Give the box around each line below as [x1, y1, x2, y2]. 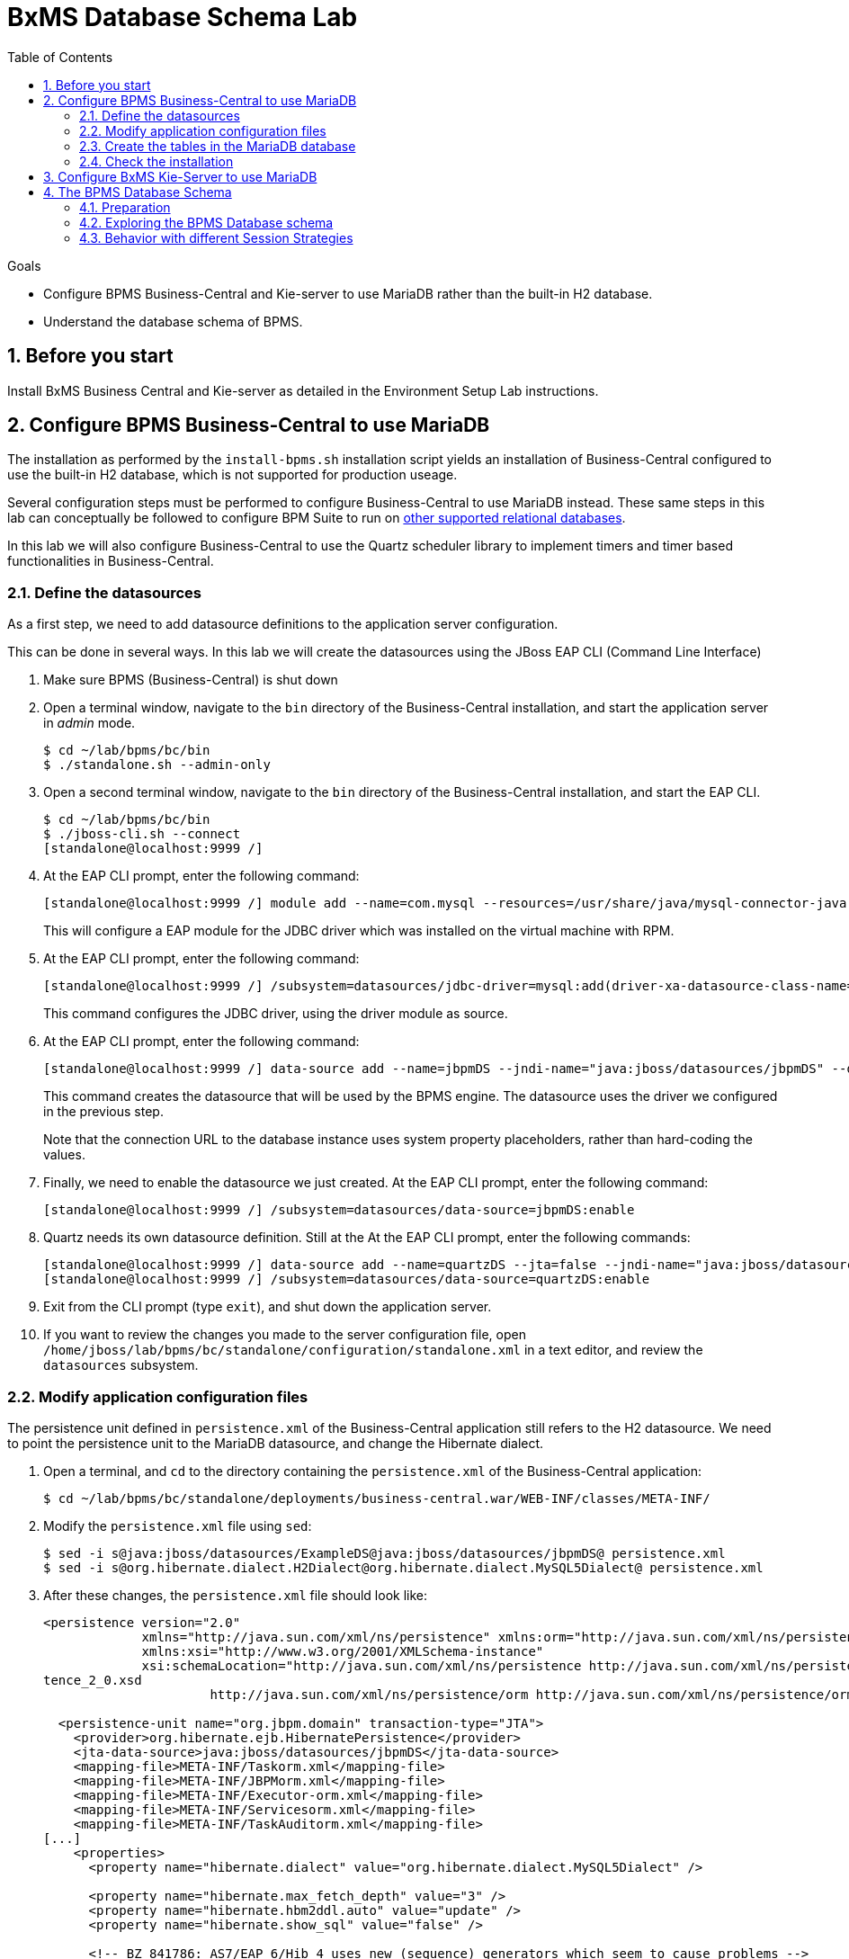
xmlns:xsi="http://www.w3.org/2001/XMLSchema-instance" [141, 1643, 544, 1659]
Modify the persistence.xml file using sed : [43, 1517, 312, 1534]
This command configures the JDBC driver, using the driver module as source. [43, 1006, 508, 1022]
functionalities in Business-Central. [7, 553, 214, 569]
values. [43, 1147, 85, 1163]
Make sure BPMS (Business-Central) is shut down [43, 672, 338, 688]
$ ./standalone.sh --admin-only [43, 757, 271, 773]
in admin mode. [43, 715, 136, 731]
